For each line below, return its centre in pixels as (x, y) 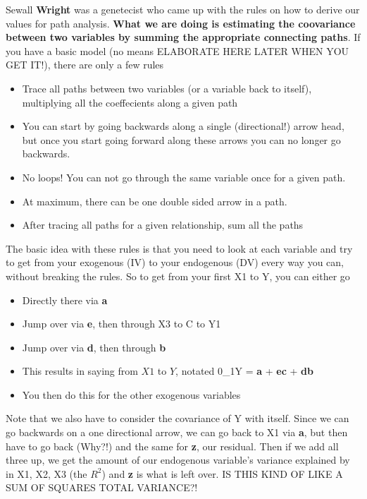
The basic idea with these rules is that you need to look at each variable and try (179, 248)
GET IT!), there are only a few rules (85, 65)
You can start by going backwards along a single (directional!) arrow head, (183, 126)
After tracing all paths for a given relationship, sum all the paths (163, 225)
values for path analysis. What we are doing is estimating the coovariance (181, 23)
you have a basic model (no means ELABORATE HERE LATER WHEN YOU (178, 50)
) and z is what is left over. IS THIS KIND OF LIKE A (222, 473)
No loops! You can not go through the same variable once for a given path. (184, 177)
